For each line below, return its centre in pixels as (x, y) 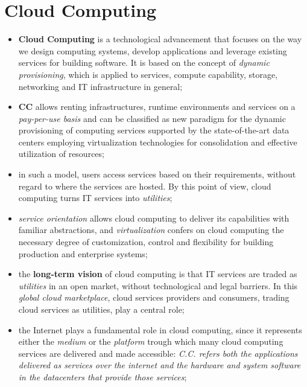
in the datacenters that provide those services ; (103, 376)
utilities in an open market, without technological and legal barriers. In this (158, 285)
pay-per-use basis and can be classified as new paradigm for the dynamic (152, 118)
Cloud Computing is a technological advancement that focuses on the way (160, 39)
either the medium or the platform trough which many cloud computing (151, 341)
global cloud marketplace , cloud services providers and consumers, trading (154, 297)
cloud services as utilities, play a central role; (101, 309)
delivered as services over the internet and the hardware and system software (160, 365)
